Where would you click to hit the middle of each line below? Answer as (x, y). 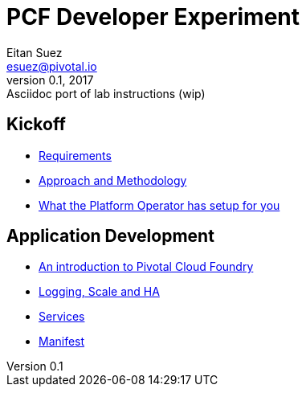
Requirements (75, 155)
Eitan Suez (35, 52)
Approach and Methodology (113, 180)
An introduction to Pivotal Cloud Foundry (146, 267)
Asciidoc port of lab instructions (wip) (106, 93)
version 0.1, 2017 (50, 80)
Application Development (110, 236)
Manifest (62, 342)
